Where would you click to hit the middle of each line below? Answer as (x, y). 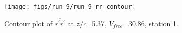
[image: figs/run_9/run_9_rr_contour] (70, 7)
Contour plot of (28, 23)
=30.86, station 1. (150, 23)
